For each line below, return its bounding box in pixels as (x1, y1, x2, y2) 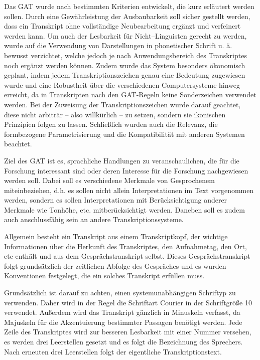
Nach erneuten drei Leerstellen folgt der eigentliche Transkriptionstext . (4, 346, 222, 356)
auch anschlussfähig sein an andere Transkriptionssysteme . (4, 214, 184, 225)
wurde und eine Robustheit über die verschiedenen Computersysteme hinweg (4, 79, 240, 90)
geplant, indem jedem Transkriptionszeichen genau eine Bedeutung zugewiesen (4, 70, 245, 80)
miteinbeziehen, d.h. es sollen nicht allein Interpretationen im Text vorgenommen (4, 185, 254, 195)
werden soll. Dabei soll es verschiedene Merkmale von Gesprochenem (4, 175, 215, 186)
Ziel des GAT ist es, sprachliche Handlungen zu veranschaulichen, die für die (4, 155, 239, 165)
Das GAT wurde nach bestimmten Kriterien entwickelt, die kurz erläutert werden (4, 1, 254, 11)
